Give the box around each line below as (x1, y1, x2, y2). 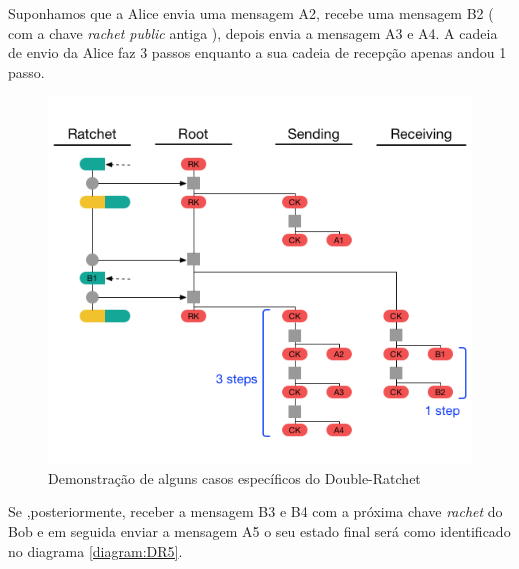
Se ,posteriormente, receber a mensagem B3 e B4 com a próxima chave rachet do (8, 501, 503, 522)
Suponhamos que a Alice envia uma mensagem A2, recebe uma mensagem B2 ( (8, 3, 494, 23)
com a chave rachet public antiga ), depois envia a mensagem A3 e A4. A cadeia (8, 22, 498, 43)
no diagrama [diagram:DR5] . (8, 540, 183, 561)
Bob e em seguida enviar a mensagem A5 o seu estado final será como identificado (8, 520, 511, 541)
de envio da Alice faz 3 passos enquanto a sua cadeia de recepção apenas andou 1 (8, 42, 507, 63)
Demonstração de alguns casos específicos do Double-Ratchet (48, 467, 421, 488)
